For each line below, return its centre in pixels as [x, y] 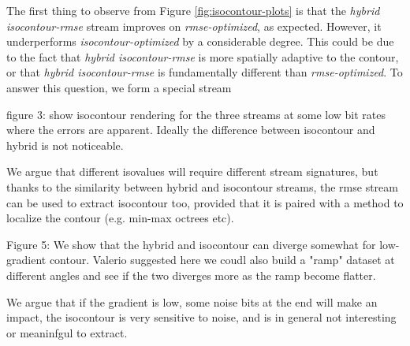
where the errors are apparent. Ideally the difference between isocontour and [191, 130]
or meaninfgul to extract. [67, 332]
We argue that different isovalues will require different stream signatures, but [192, 171]
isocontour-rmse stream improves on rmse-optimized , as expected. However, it [194, 26]
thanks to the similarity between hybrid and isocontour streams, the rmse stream [202, 186]
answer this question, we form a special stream [119, 87]
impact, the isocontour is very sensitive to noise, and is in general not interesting [201, 317]
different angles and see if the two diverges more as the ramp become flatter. [191, 275]
